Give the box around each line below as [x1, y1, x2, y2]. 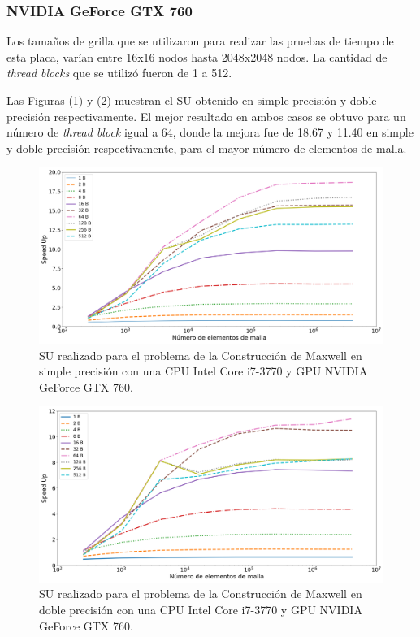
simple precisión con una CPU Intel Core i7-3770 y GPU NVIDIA [39, 362, 368, 379]
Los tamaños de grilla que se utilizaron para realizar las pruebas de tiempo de [6, 32, 394, 50]
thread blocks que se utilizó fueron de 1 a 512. [6, 64, 232, 81]
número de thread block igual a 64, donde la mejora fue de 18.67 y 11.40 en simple [6, 123, 414, 141]
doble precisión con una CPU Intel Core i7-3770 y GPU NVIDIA [39, 601, 362, 618]
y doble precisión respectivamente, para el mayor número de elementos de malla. [6, 139, 407, 156]
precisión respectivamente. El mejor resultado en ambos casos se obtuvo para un [6, 107, 406, 124]
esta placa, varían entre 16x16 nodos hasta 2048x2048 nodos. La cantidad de [6, 48, 388, 65]
